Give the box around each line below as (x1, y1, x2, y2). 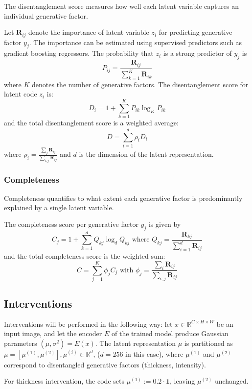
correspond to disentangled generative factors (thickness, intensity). (4, 359, 206, 369)
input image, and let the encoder (4, 328, 102, 339)
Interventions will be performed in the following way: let (4, 318, 173, 329)
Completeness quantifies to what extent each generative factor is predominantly (4, 193, 243, 203)
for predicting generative (159, 27, 232, 37)
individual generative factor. (4, 10, 89, 21)
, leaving (169, 376, 195, 386)
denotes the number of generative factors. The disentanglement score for (32, 79, 249, 89)
